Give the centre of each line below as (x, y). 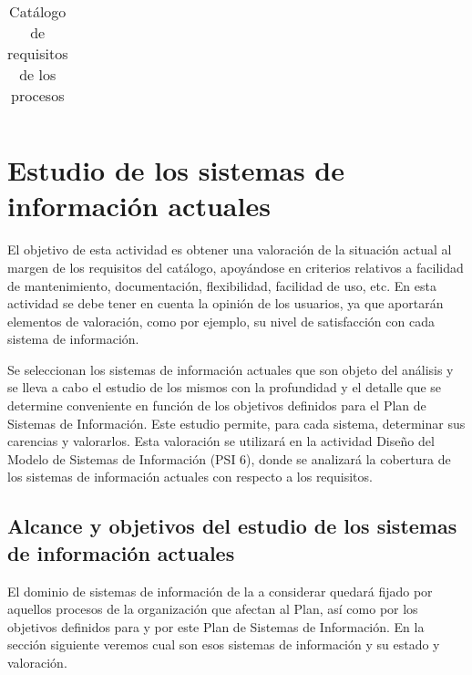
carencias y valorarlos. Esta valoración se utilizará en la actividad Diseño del (221, 441)
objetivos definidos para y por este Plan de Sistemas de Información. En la (216, 626)
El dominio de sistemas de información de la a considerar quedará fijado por (220, 591)
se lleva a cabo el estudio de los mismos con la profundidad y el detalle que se (225, 387)
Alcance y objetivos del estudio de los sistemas (232, 526)
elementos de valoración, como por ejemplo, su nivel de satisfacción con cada (221, 321)
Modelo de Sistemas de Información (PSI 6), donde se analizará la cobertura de (229, 458)
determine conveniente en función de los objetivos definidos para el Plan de (217, 405)
